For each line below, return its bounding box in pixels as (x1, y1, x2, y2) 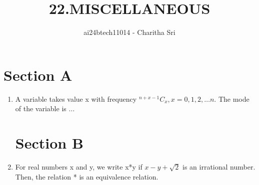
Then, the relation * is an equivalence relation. (15, 171, 158, 182)
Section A (3, 64, 72, 85)
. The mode (214, 93, 249, 104)
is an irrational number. (182, 161, 255, 172)
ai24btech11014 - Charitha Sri (83, 27, 175, 37)
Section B (15, 133, 83, 153)
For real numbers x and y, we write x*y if (15, 161, 142, 172)
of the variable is (15, 103, 66, 114)
